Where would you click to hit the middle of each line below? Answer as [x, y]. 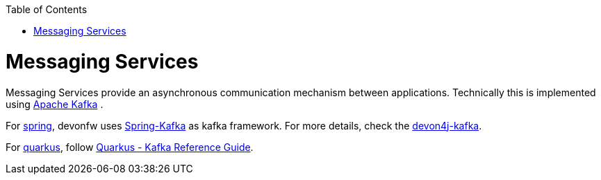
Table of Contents [47, 9]
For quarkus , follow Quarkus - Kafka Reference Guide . [130, 147]
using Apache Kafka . [55, 104]
